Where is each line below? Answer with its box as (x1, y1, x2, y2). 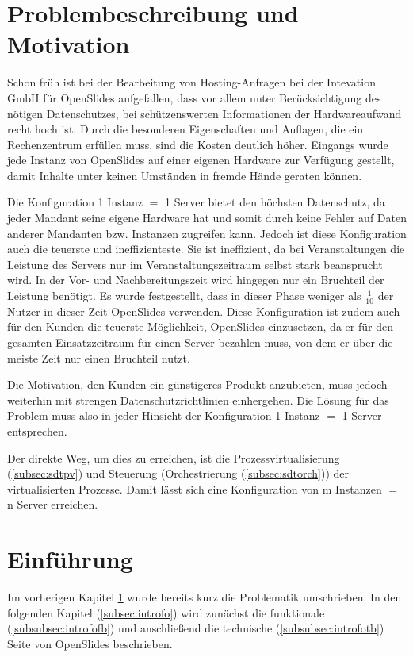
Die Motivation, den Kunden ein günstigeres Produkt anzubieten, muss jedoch (7, 376, 388, 393)
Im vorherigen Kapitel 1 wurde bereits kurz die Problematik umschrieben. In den (7, 589, 402, 605)
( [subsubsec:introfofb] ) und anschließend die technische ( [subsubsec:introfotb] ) (7, 620, 384, 636)
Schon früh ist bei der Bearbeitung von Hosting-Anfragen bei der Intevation (7, 74, 376, 90)
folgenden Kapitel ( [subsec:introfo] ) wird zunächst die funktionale (7, 604, 325, 620)
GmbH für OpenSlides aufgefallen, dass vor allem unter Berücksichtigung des (7, 89, 381, 106)
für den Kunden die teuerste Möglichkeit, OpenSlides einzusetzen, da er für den (7, 318, 393, 335)
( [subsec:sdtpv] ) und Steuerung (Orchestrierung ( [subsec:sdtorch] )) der (7, 465, 349, 482)
